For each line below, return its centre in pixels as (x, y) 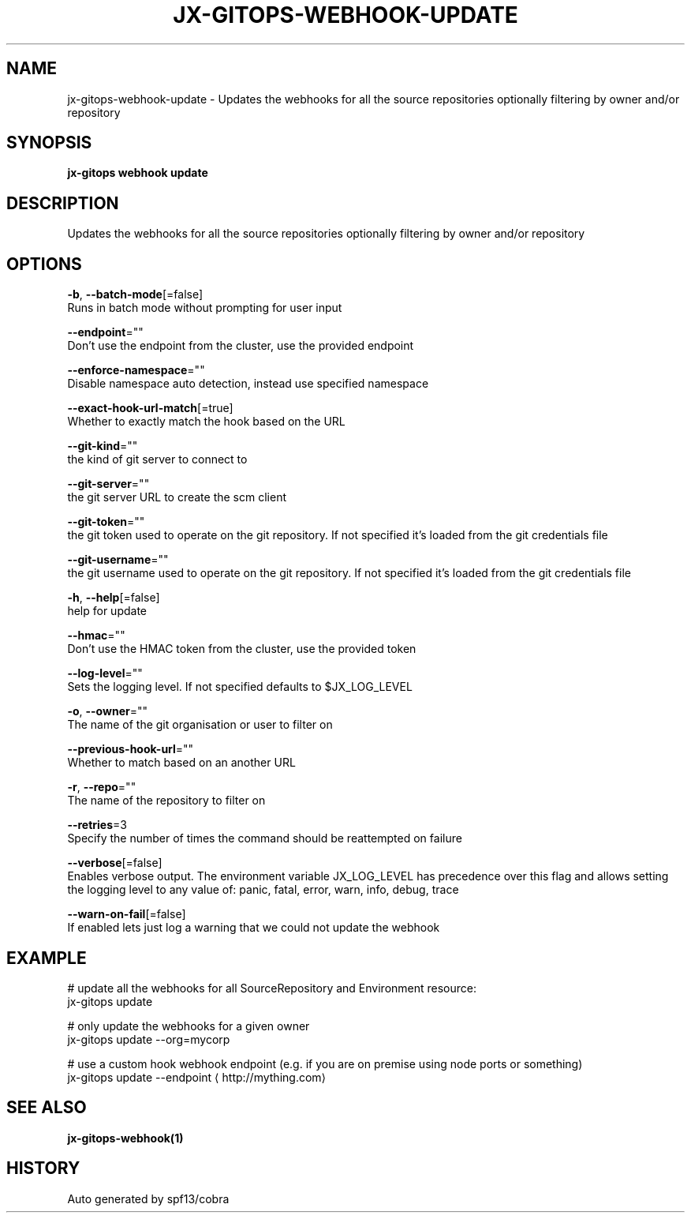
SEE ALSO (47, 1108)
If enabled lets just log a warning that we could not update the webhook (254, 928)
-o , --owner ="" (107, 711)
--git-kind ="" (103, 446)
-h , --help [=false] (114, 598)
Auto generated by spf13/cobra (148, 1198)
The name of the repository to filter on (166, 801)
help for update (107, 611)
